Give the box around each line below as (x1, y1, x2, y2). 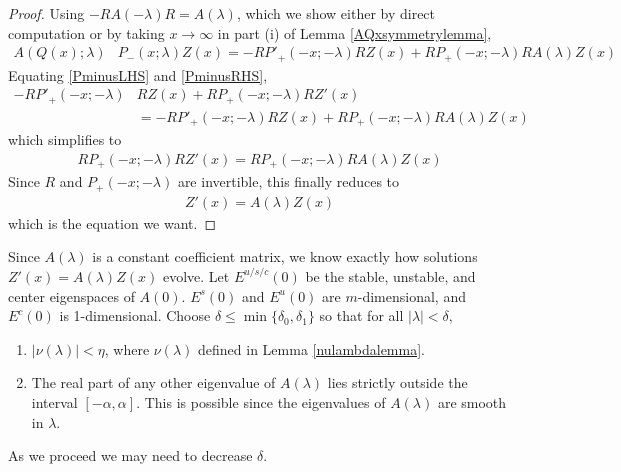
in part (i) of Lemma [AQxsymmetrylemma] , (217, 22, 492, 43)
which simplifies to (8, 129, 122, 150)
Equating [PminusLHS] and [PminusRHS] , (8, 64, 268, 85)
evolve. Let (162, 265, 230, 286)
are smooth (437, 391, 507, 412)
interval (31, 391, 78, 412)
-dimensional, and (357, 285, 466, 306)
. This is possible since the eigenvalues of (136, 391, 386, 412)
